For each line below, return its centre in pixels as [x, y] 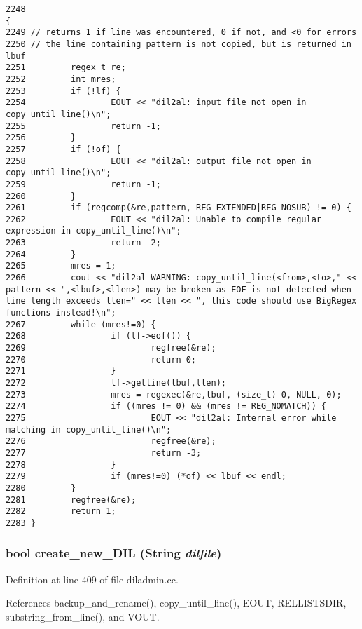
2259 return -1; [83, 184]
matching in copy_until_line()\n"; [89, 430]
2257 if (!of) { [63, 149]
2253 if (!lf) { [63, 91]
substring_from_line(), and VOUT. [83, 616]
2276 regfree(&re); [111, 441]
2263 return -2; [83, 243]
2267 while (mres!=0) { [81, 324]
